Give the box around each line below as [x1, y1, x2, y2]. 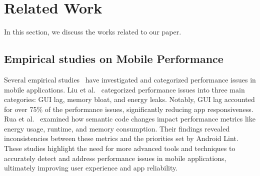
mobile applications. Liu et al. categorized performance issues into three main [4, 84, 245, 94]
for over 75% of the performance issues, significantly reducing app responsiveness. [4, 103, 253, 114]
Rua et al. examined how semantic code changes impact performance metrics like [4, 113, 255, 124]
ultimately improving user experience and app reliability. [4, 162, 178, 173]
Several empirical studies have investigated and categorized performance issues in [4, 74, 256, 84]
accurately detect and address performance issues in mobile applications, [4, 152, 226, 163]
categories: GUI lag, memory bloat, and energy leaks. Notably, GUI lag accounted [4, 94, 255, 104]
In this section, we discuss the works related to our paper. [4, 26, 181, 37]
